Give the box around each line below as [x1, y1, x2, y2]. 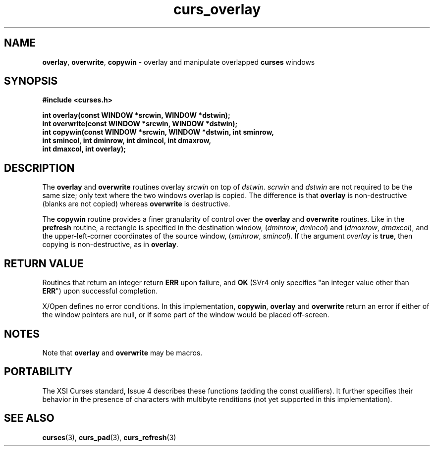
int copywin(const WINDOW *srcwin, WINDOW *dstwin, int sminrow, [42, 128, 274, 137]
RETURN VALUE [4, 257, 84, 270]
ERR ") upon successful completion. [42, 287, 158, 296]
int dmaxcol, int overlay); [42, 145, 126, 153]
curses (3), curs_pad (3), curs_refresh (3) [42, 433, 176, 442]
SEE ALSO [4, 412, 54, 425]
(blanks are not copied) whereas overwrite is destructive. [42, 200, 230, 208]
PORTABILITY [4, 365, 73, 378]
